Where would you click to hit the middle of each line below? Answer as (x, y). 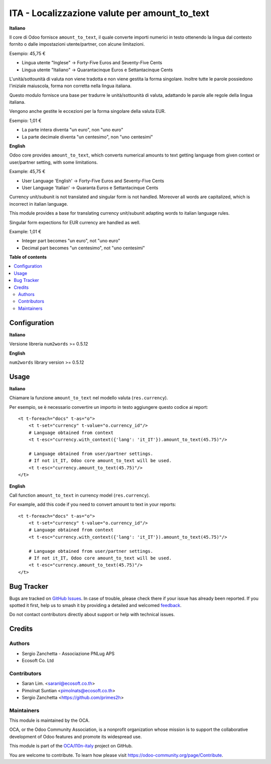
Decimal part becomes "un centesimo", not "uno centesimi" (83, 248)
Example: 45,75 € (27, 172)
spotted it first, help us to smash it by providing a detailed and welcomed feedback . (95, 605)
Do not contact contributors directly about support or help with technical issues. (92, 615)
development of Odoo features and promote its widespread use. (76, 736)
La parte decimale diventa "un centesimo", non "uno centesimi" (87, 137)
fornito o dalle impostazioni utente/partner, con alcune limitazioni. (77, 44)
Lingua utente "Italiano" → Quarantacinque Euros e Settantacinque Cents (97, 70)
